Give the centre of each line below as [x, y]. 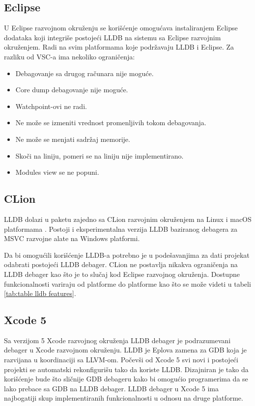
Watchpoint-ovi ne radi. [51, 106]
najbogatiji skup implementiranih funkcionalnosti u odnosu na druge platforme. [124, 398]
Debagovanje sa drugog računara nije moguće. [85, 73]
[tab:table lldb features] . [40, 293]
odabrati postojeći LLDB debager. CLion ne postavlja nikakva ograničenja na [121, 264]
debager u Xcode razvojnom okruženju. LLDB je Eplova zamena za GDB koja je [125, 350]
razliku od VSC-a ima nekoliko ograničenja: [70, 56]
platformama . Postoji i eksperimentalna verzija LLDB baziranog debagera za [121, 229]
